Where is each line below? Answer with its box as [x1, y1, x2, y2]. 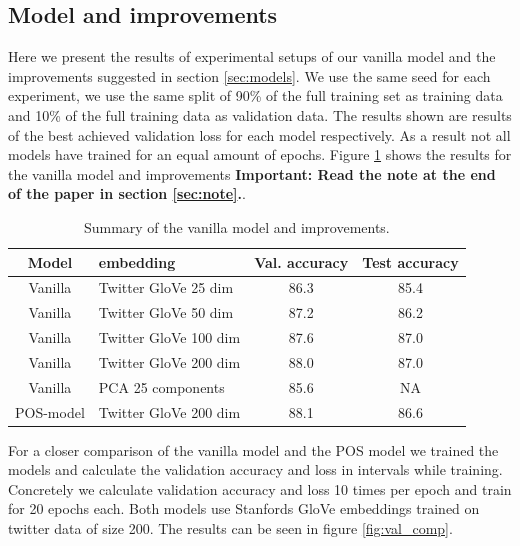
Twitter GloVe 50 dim [98, 302, 234, 323]
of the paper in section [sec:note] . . [8, 183, 246, 204]
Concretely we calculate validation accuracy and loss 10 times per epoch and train [8, 478, 512, 499]
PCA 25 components [98, 376, 225, 397]
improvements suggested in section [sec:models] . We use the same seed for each [8, 65, 491, 86]
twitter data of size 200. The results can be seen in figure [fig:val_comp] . [8, 518, 453, 539]
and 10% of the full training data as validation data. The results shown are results [8, 104, 512, 125]
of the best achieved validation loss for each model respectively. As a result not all [8, 124, 511, 145]
